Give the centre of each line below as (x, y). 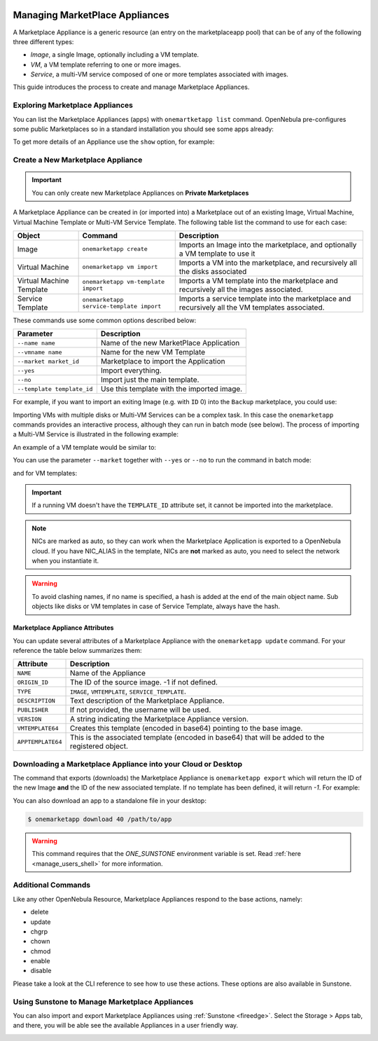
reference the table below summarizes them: (78, 650)
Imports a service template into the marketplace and (265, 298)
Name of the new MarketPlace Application (170, 343)
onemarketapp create (115, 249)
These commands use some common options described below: (105, 320)
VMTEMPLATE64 (38, 728)
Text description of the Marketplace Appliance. (147, 701)
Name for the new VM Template (153, 352)
